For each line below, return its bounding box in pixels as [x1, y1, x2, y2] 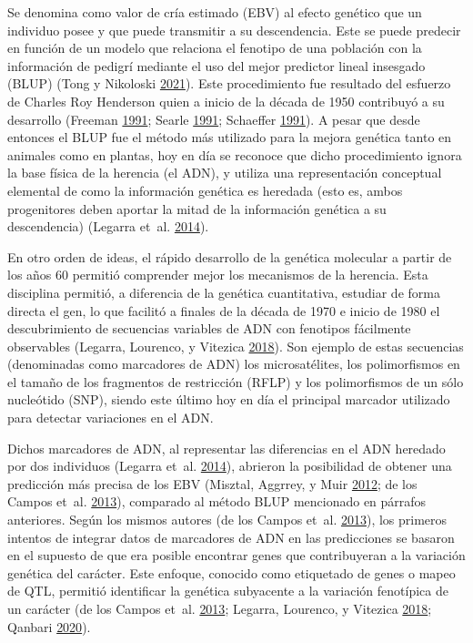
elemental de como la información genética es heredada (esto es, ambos [7, 180, 403, 199]
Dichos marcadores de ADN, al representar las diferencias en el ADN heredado [7, 438, 446, 457]
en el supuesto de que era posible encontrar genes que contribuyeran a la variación [7, 546, 466, 565]
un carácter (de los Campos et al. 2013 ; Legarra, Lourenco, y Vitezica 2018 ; [7, 599, 432, 617]
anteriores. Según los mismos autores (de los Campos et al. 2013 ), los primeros [7, 510, 448, 529]
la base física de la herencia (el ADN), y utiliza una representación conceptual [7, 163, 442, 182]
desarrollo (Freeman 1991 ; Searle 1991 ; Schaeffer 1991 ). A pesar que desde [7, 109, 420, 128]
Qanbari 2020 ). [7, 617, 91, 636]
